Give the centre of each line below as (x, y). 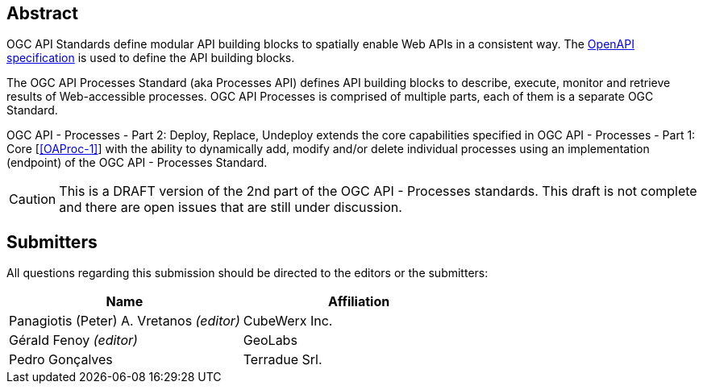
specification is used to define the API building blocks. (151, 58)
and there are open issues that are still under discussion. (231, 207)
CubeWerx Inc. (288, 321)
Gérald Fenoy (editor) (73, 340)
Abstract (42, 13)
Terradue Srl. (283, 360)
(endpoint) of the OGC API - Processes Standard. (137, 163)
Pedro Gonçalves (61, 360)
